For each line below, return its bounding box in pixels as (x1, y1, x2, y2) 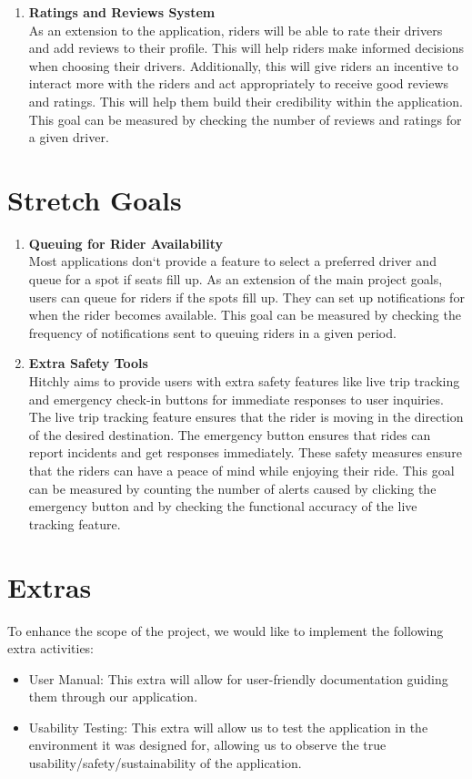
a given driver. (28, 128, 109, 147)
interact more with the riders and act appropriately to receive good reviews (28, 74, 449, 93)
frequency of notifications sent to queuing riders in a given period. (28, 323, 397, 342)
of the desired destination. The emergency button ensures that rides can (28, 425, 431, 444)
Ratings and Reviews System (28, 3, 216, 21)
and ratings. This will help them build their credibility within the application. (28, 91, 463, 110)
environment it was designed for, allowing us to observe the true (28, 735, 387, 754)
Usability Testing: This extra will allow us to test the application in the (28, 717, 428, 736)
